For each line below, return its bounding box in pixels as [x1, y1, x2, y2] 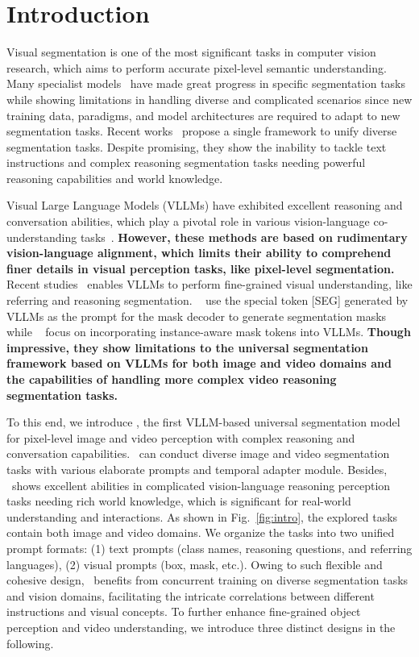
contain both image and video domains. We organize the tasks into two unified [6, 524, 395, 541]
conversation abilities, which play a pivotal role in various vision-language [6, 213, 370, 230]
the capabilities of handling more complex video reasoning [6, 371, 337, 387]
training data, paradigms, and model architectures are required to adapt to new [6, 106, 400, 123]
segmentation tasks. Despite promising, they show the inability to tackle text [6, 138, 387, 155]
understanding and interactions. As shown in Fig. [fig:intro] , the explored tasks [6, 508, 398, 525]
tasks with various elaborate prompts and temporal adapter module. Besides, [6, 460, 388, 477]
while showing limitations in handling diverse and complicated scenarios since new [6, 90, 413, 107]
